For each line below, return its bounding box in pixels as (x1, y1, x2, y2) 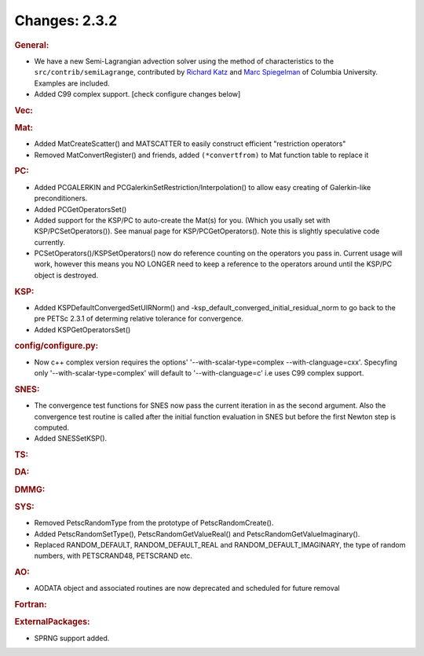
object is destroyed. (34, 270, 98, 280)
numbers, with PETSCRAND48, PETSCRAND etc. (34, 551, 192, 561)
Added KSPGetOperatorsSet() (34, 324, 131, 334)
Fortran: (14, 599, 47, 610)
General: (14, 39, 49, 50)
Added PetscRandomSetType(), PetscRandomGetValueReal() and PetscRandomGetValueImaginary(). (34, 529, 360, 538)
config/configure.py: (14, 340, 99, 351)
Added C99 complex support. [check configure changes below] (34, 89, 241, 98)
